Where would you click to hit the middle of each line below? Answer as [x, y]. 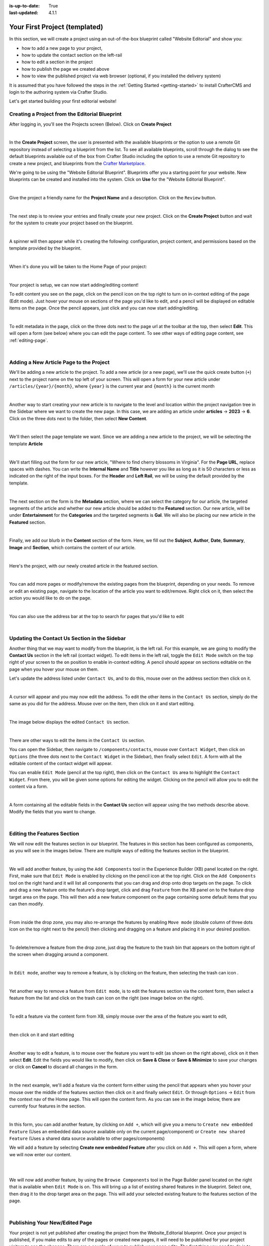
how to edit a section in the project [57, 62]
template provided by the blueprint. [45, 248]
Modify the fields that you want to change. [53, 812]
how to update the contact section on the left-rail [72, 55]
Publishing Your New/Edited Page [51, 1223]
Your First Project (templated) [56, 27]
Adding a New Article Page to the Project [59, 362]
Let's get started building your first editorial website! [63, 101]
